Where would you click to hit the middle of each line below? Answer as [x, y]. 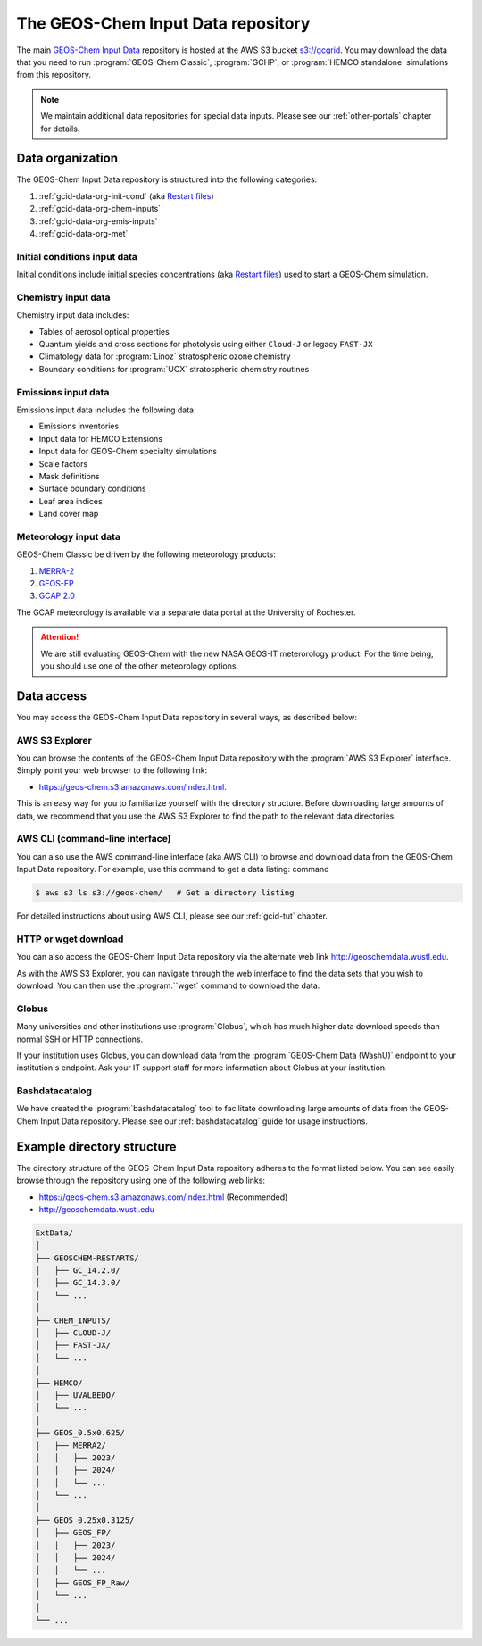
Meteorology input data [68, 536]
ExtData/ [54, 1233]
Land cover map [69, 514]
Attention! [60, 637]
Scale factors [63, 463]
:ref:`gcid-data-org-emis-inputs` [98, 221]
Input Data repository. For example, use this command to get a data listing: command [173, 869]
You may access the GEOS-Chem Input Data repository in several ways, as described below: [187, 717]
